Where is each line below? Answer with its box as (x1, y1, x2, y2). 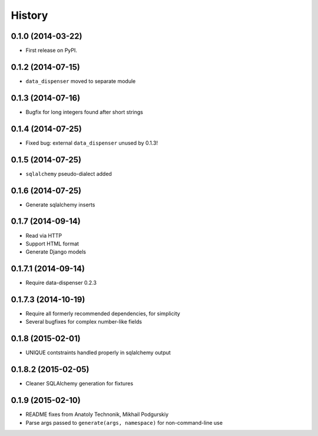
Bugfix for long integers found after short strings (25, 108, 144, 115)
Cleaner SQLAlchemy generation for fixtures (25, 380, 134, 387)
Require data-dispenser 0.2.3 (25, 279, 97, 287)
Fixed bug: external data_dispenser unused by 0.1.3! (25, 139, 158, 147)
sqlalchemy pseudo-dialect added (25, 170, 112, 177)
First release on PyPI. (25, 47, 78, 54)
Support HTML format (25, 240, 79, 247)
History (11, 9, 48, 22)
